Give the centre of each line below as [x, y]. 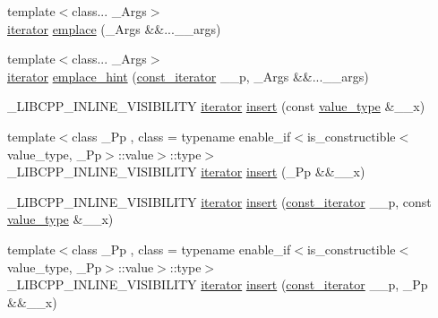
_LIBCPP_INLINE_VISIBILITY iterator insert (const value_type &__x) [216, 106]
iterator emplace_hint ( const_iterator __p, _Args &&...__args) [188, 76]
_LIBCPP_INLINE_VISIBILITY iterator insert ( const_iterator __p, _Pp [218, 284]
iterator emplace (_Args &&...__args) [114, 28]
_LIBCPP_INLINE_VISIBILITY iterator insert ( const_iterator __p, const [219, 201]
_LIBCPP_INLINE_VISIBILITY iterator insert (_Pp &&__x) [186, 172]
